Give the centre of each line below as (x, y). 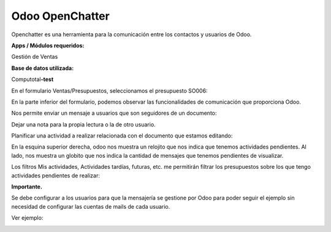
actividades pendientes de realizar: (56, 176)
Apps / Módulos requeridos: (48, 45)
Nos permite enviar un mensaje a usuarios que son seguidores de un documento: (114, 113)
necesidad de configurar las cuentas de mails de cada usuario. (91, 206)
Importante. (27, 187)
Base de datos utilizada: (43, 68)
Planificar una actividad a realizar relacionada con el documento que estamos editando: (122, 136)
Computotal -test (32, 79)
